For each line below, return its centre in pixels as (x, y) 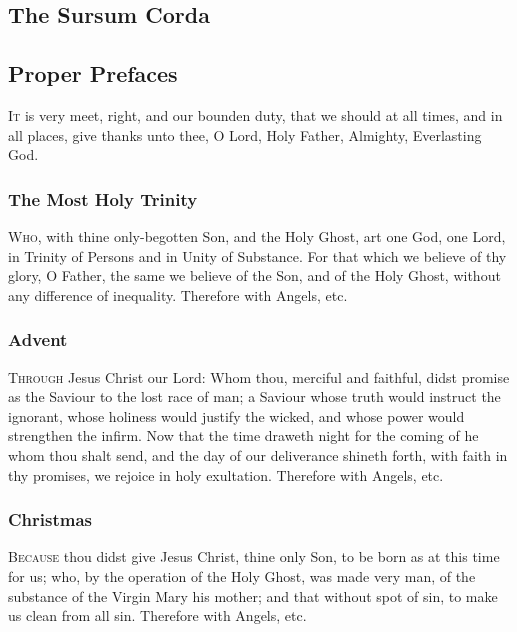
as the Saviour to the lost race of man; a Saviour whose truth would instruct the (254, 396)
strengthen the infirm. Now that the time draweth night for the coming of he (243, 435)
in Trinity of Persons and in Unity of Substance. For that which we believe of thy (257, 255)
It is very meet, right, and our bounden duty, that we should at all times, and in (255, 114)
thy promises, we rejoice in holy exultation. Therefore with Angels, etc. (226, 474)
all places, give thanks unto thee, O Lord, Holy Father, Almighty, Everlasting (245, 134)
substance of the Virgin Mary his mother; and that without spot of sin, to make (253, 595)
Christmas (50, 519)
